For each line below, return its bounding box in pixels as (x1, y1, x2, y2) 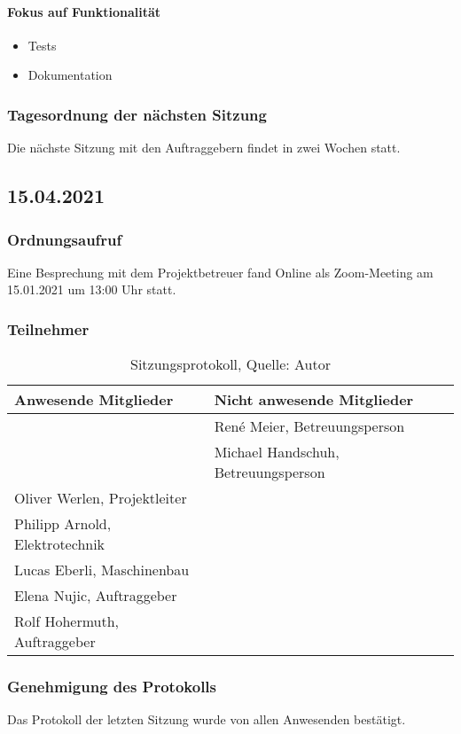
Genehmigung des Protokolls (7, 675, 216, 698)
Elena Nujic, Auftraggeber (14, 585, 177, 606)
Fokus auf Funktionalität (7, 2, 161, 20)
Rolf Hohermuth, (14, 611, 120, 632)
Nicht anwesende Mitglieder (214, 389, 414, 410)
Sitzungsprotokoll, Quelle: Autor (129, 354, 331, 375)
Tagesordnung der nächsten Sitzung (7, 103, 267, 125)
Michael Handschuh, (214, 441, 340, 463)
